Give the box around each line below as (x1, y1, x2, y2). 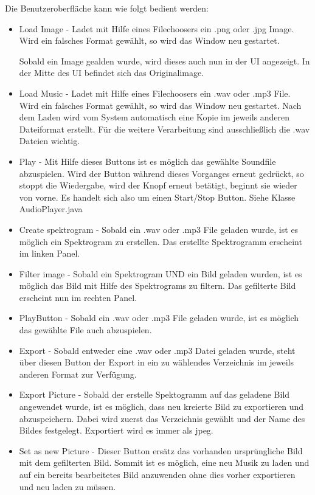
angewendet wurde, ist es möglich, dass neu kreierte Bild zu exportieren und (19, 400, 304, 413)
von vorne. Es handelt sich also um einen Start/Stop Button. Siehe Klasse (19, 190, 296, 203)
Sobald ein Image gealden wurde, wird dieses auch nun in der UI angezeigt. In (19, 54, 310, 67)
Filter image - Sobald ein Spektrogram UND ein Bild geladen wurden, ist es (19, 267, 302, 280)
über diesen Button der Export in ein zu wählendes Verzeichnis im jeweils (19, 356, 294, 369)
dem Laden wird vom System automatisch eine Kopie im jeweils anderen (19, 111, 289, 123)
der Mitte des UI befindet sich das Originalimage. (19, 66, 204, 79)
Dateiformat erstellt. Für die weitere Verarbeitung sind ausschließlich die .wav (19, 122, 310, 135)
